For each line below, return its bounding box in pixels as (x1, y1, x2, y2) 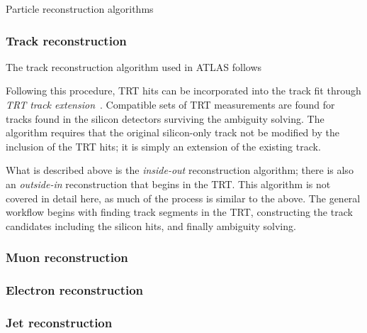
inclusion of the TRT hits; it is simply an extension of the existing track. (6, 138, 321, 153)
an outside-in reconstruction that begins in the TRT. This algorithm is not (6, 176, 331, 191)
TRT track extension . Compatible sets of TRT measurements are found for (6, 97, 335, 111)
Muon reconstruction (6, 249, 128, 266)
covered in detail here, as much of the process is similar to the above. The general (6, 190, 361, 205)
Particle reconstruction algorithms (6, 1, 154, 16)
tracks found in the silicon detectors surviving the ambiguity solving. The (6, 111, 324, 126)
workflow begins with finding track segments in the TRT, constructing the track (6, 204, 353, 219)
